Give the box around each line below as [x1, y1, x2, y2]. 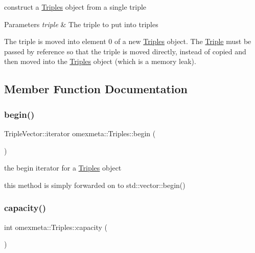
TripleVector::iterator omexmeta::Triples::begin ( [4, 128, 156, 138]
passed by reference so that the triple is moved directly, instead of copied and [4, 46, 246, 56]
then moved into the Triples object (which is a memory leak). [4, 56, 196, 67]
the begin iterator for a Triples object [4, 162, 122, 173]
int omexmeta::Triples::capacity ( [4, 221, 107, 232]
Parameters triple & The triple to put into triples [4, 18, 158, 29]
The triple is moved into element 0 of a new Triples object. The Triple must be [4, 36, 251, 47]
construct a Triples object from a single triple [4, 2, 147, 12]
